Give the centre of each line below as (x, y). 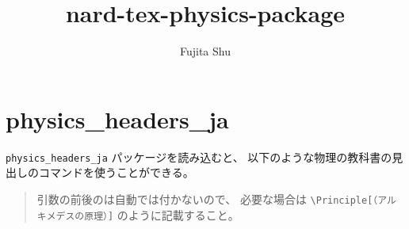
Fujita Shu (205, 51)
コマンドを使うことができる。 (116, 172)
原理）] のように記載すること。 (162, 214)
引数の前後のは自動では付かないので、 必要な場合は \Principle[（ (207, 198)
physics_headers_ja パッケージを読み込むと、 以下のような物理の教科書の (199, 156)
